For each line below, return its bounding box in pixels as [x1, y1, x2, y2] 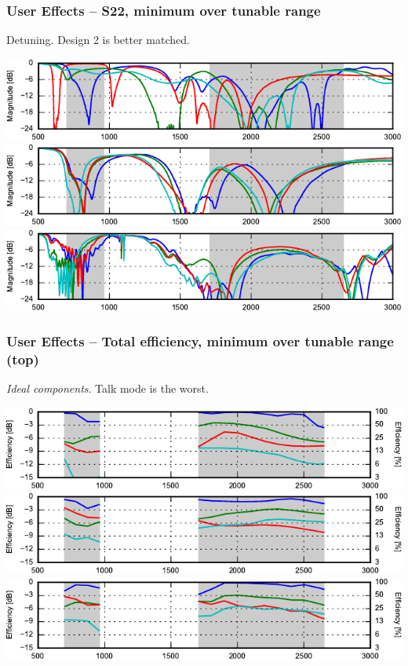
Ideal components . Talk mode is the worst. [6, 380, 209, 397]
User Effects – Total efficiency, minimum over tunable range [6, 331, 394, 351]
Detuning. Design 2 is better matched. [6, 31, 190, 48]
